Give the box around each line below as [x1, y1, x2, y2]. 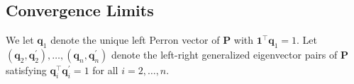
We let [6, 32, 34, 47]
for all [92, 63, 118, 77]
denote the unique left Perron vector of [50, 32, 220, 47]
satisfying [6, 63, 47, 77]
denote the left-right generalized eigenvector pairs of [111, 47, 338, 61]
